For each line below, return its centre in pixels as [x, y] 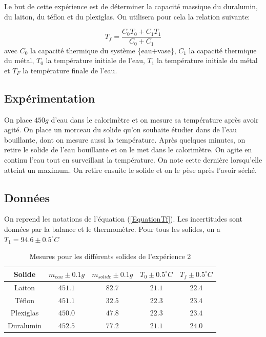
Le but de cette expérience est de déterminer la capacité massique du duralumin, [131, 6]
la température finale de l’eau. [70, 70]
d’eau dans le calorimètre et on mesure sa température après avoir [155, 119]
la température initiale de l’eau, [95, 60]
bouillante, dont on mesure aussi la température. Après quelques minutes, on [125, 139]
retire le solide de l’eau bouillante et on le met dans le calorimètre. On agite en [128, 150]
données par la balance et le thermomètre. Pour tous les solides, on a [112, 229]
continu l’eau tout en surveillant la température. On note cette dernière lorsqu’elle [133, 160]
